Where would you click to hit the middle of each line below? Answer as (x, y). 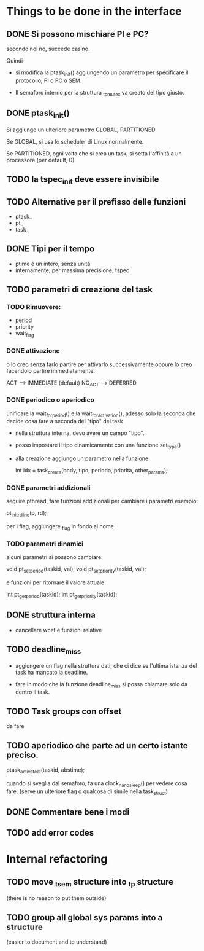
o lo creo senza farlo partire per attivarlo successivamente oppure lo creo (99, 364)
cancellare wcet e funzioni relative (59, 630)
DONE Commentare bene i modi (68, 812)
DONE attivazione (33, 351)
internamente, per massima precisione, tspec (72, 270)
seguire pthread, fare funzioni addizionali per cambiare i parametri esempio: (102, 501)
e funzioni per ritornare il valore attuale (55, 582)
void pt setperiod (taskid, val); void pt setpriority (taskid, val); (76, 570)
